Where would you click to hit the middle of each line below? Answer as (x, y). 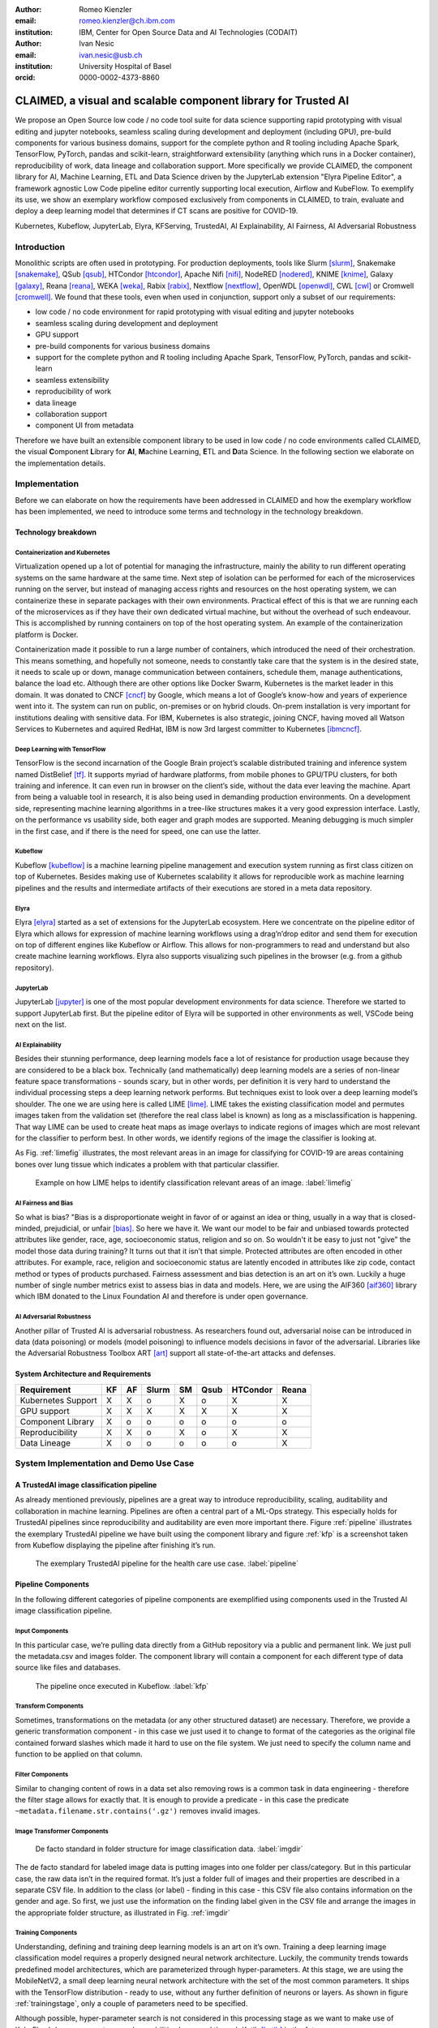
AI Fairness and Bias (44, 1203)
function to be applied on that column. (79, 1754)
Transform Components (49, 1706)
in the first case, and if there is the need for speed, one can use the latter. (138, 831)
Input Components (42, 1631)
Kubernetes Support (58, 1400)
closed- (404, 1217)
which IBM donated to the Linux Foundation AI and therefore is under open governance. (161, 1296)
